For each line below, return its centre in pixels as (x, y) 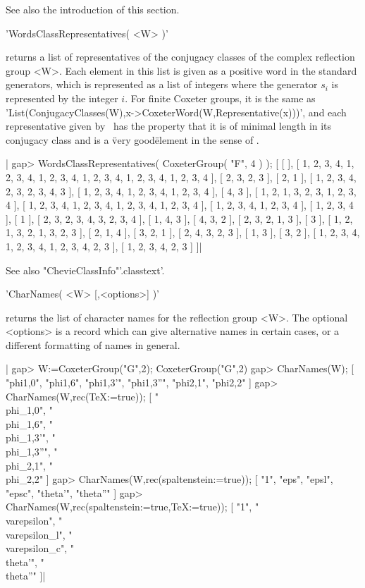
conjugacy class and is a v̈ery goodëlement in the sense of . (132, 139)
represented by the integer (62, 98)
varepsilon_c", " (40, 548)
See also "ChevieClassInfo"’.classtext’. (85, 270)
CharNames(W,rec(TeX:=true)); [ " (82, 396)
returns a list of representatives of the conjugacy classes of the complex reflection (180, 57)
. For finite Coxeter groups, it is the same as (220, 98)
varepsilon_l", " (39, 534)
